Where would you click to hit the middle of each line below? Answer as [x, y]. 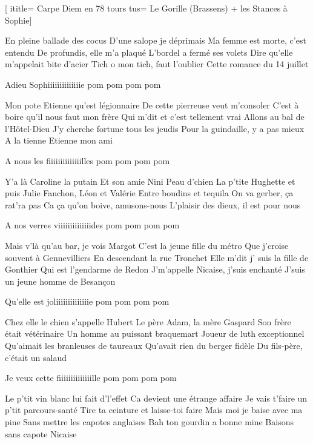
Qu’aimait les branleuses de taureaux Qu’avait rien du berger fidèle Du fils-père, [154, 346]
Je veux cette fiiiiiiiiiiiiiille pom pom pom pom [91, 378]
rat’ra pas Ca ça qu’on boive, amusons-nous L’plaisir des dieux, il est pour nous [153, 204]
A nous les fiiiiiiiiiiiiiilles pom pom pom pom [87, 160]
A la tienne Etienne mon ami [59, 140]
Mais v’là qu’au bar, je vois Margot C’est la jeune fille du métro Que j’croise [147, 245]
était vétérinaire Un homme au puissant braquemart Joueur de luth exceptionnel [155, 333]
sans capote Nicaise [41, 433]
